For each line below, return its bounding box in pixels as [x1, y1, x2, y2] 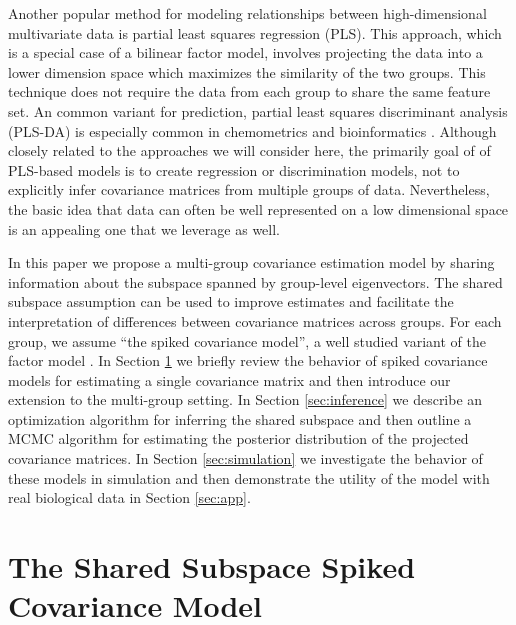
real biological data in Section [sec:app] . [8, 487, 251, 508]
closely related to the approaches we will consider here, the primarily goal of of [8, 140, 491, 161]
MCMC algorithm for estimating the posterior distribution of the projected [8, 428, 469, 449]
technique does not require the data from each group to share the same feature [8, 81, 491, 102]
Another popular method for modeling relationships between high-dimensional [8, 3, 487, 23]
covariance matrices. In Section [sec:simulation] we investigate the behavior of [8, 448, 483, 469]
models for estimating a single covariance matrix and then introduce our [8, 369, 451, 390]
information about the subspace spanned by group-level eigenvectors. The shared [8, 271, 503, 292]
